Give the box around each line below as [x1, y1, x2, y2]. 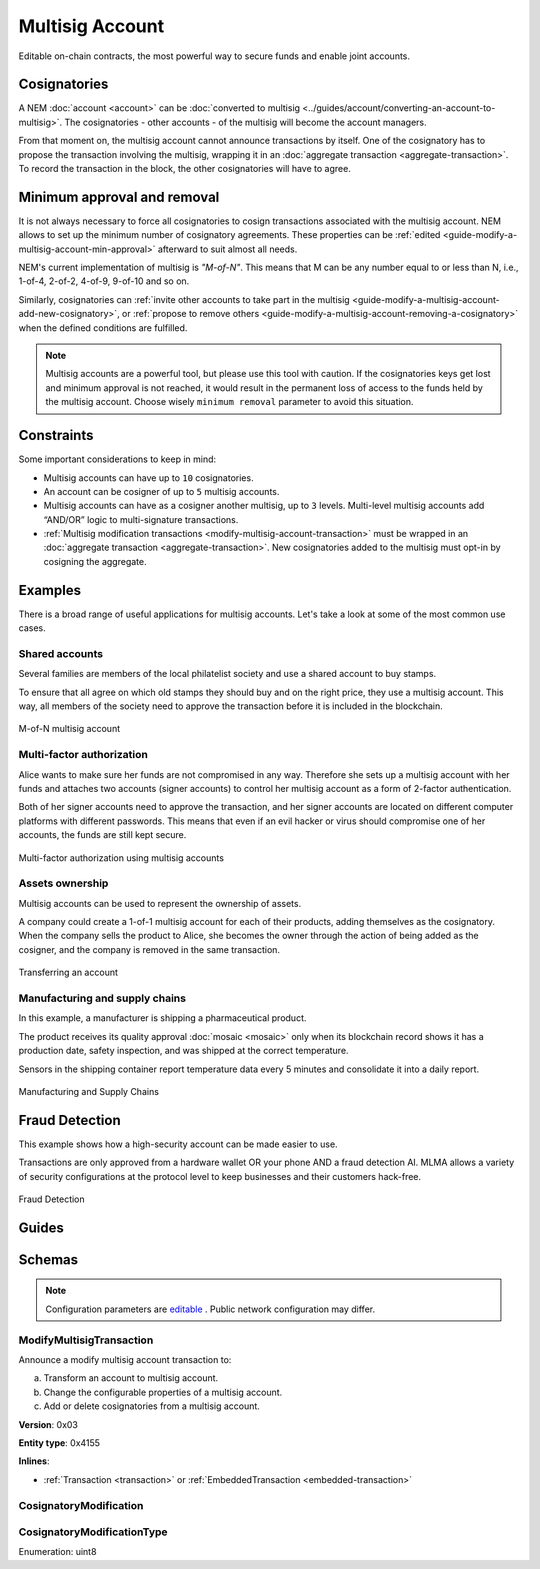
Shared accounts [18, 646, 104, 660]
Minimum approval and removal [18, 188, 220, 205]
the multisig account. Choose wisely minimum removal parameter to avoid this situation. [45, 396, 414, 408]
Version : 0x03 [18, 1418, 79, 1430]
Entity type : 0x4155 [18, 1436, 100, 1449]
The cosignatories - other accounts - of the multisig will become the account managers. [64, 116, 427, 128]
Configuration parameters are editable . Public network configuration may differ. [45, 1303, 375, 1315]
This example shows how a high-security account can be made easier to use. [18, 1138, 339, 1150]
